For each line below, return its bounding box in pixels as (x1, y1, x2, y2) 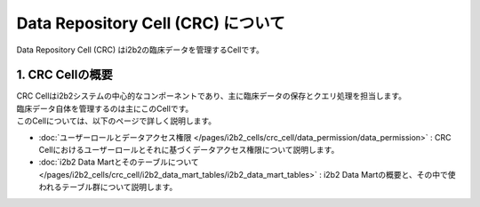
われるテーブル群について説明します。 (38, 182, 178, 193)
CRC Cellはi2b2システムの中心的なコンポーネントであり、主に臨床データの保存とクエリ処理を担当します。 (16, 91, 407, 101)
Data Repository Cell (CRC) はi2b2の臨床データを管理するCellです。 (16, 44, 264, 55)
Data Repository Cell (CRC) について (16, 13, 285, 33)
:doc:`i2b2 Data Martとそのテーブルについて (38, 156, 199, 168)
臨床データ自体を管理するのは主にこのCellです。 (16, 103, 194, 114)
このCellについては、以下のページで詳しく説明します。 (16, 115, 217, 126)
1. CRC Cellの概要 (16, 68, 113, 83)
